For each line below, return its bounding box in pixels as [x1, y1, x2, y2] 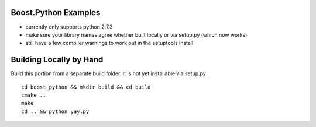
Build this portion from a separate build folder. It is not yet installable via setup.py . [11, 70, 209, 77]
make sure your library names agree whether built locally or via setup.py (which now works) [25, 31, 248, 38]
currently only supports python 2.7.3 [25, 23, 114, 30]
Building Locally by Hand [11, 55, 104, 65]
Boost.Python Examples [11, 8, 101, 17]
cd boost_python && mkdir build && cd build [21, 83, 152, 90]
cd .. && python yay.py [21, 108, 90, 115]
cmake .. [21, 91, 46, 98]
